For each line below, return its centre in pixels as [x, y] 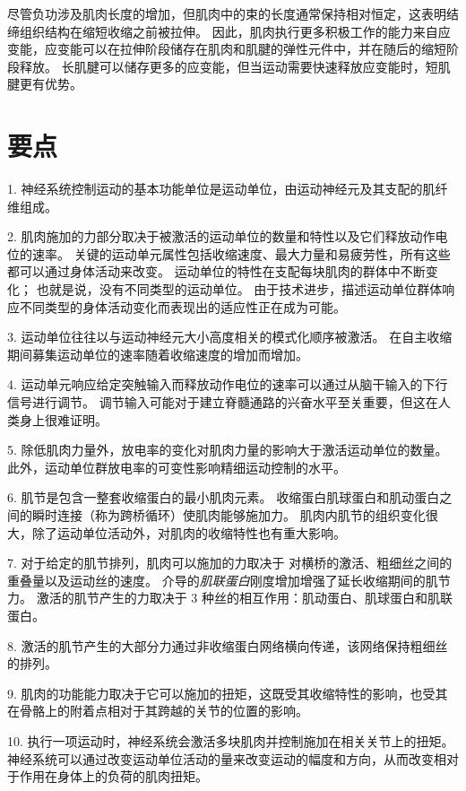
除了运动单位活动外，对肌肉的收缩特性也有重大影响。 [189, 532]
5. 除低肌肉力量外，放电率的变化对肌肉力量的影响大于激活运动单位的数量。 [228, 450]
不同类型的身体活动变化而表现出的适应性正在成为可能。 [182, 306]
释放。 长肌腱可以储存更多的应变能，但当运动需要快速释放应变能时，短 [229, 66]
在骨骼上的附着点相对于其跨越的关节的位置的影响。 [158, 711]
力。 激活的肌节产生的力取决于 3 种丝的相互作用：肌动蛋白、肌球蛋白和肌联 [230, 598]
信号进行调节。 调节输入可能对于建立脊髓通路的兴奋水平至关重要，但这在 [223, 402]
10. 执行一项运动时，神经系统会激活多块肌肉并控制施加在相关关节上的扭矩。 [231, 740]
